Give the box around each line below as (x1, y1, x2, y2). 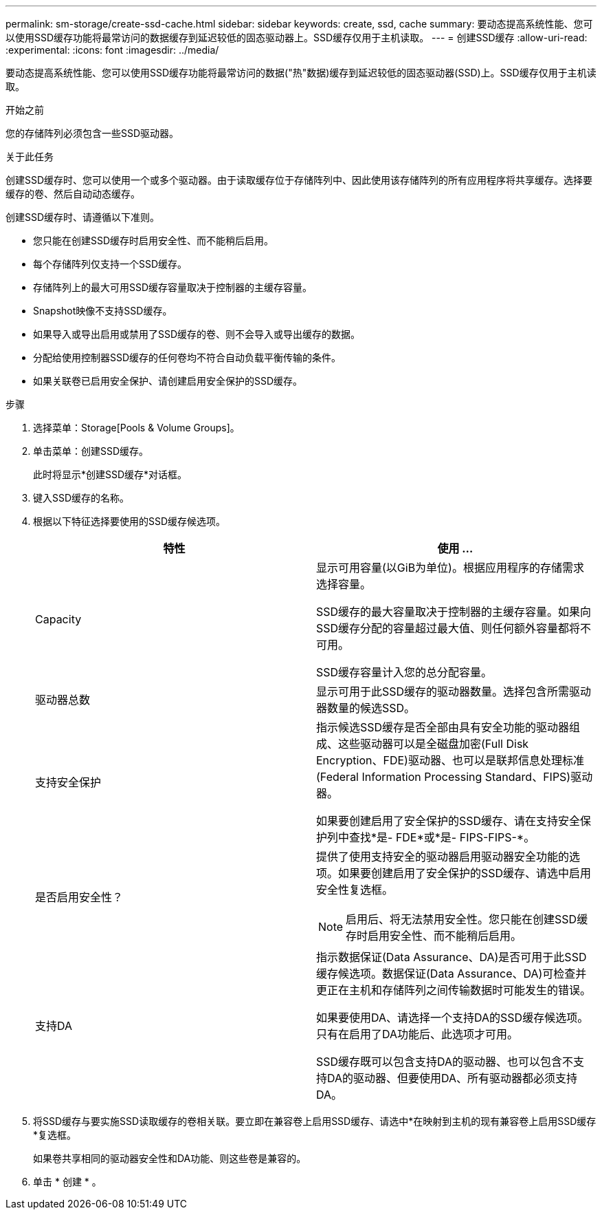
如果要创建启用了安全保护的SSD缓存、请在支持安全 (316, 814, 581, 828)
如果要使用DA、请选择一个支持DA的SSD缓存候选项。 (316, 1011, 589, 1024)
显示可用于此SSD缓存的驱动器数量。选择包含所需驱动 (316, 685, 592, 698)
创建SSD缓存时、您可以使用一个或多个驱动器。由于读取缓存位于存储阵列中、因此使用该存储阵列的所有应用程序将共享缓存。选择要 (5, 174, 593, 186)
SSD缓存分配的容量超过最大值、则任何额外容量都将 (316, 621, 581, 635)
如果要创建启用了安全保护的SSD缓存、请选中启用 (338, 866, 592, 880)
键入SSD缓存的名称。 (33, 492, 130, 504)
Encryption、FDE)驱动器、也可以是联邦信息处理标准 (316, 753, 584, 767)
